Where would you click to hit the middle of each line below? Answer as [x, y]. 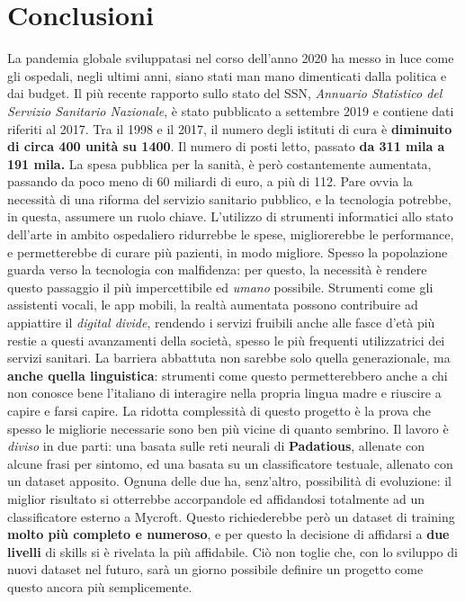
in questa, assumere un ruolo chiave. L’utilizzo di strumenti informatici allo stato [230, 216]
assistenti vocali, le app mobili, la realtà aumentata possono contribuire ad [213, 305]
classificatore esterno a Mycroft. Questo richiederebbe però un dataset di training [231, 516]
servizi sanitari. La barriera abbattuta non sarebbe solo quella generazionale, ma [229, 358]
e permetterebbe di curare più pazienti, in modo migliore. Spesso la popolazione [228, 252]
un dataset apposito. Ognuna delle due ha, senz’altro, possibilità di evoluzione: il [229, 481]
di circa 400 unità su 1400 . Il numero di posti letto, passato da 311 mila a [226, 146]
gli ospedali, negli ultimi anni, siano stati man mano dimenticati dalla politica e [227, 75]
